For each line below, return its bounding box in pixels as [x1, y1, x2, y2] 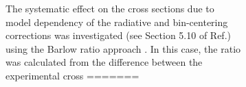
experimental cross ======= [5, 68, 139, 82]
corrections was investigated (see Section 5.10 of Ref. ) [5, 28, 231, 42]
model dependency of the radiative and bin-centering [5, 14, 228, 29]
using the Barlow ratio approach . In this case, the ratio [5, 41, 241, 55]
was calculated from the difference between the [5, 55, 203, 69]
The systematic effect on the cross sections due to [5, 1, 214, 15]
